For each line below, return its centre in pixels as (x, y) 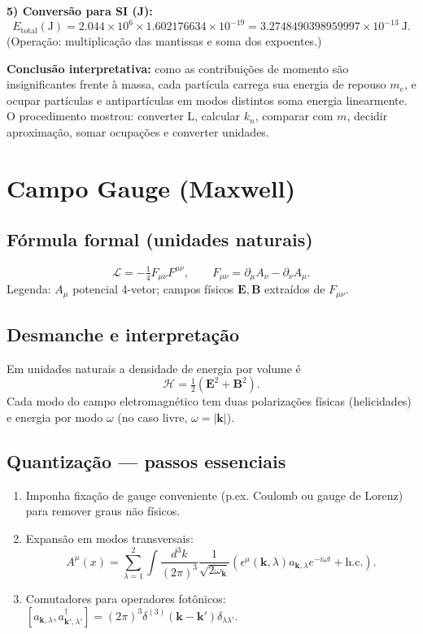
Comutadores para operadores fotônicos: (126, 598)
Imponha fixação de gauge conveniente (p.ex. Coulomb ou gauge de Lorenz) (214, 495)
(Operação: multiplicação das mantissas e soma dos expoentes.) (164, 41)
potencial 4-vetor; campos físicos (153, 289)
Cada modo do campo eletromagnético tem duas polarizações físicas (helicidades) (209, 401)
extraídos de (294, 289)
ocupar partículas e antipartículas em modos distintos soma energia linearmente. (207, 100)
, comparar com (294, 116)
